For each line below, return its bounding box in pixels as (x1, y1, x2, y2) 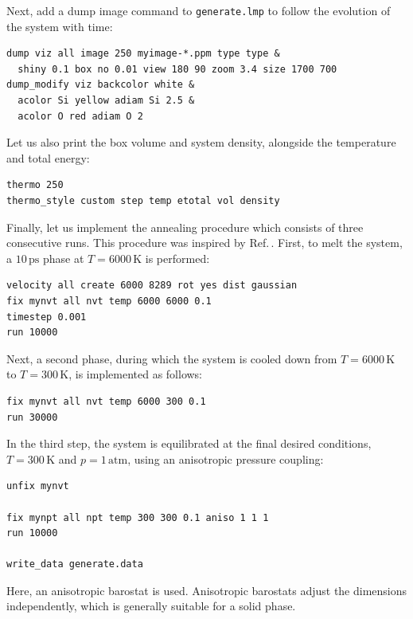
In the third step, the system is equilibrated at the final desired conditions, (6, 435, 372, 452)
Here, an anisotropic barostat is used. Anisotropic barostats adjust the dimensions (6, 582, 407, 598)
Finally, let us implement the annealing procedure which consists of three (6, 218, 364, 235)
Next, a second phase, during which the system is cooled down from (6, 350, 337, 366)
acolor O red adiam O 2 (18, 110, 143, 122)
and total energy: (6, 149, 90, 166)
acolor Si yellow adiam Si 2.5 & (18, 95, 195, 107)
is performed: (145, 249, 210, 266)
